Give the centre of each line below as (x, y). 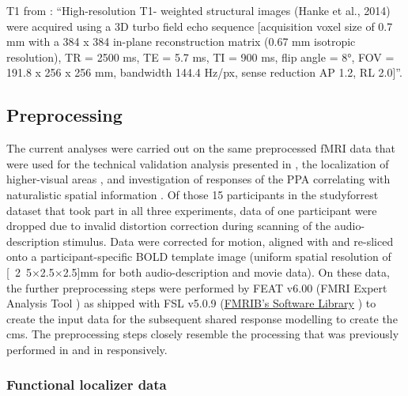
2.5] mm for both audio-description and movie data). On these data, (226, 272)
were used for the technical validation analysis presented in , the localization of (198, 163)
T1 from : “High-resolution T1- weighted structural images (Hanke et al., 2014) (198, 10)
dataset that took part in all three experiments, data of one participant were (192, 210)
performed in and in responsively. (87, 349)
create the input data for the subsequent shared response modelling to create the (202, 318)
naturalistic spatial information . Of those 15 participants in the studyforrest (193, 194)
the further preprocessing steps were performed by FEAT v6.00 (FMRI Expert (197, 287)
